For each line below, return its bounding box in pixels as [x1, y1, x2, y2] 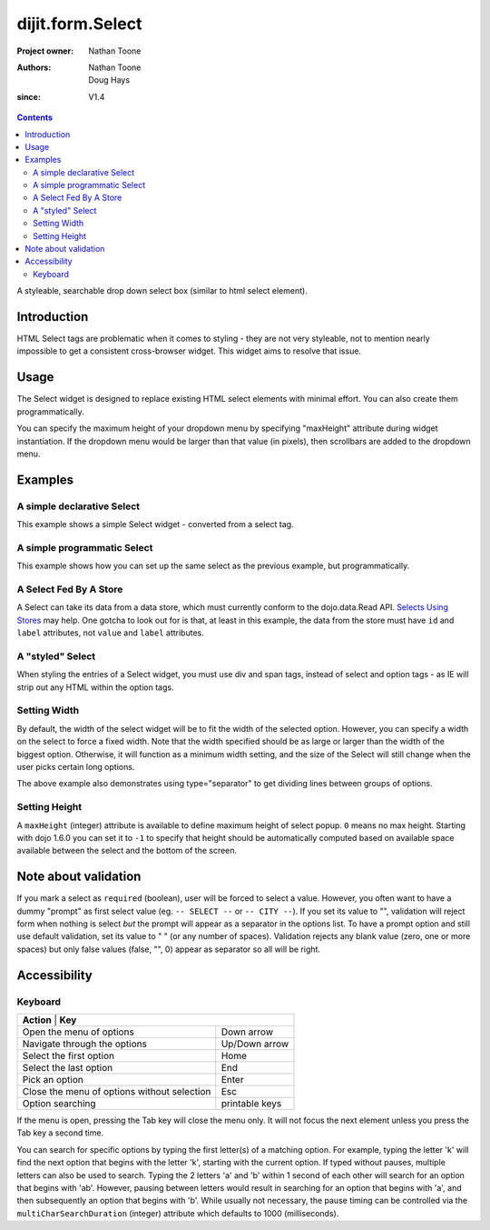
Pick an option [22, 1073, 83, 1085]
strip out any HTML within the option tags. [16, 682, 174, 693]
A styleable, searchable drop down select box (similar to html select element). [16, 285, 308, 296]
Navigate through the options [22, 1037, 147, 1050]
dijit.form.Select [16, 14, 142, 34]
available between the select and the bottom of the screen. [16, 845, 238, 856]
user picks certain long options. [16, 762, 135, 773]
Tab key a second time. [16, 1127, 104, 1138]
